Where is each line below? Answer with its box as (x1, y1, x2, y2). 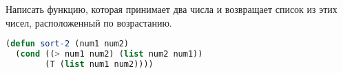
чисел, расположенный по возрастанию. (6, 15, 172, 29)
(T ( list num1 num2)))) (45, 59, 154, 69)
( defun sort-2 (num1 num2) (6, 39, 129, 49)
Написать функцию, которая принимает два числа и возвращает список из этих (6, 2, 337, 16)
